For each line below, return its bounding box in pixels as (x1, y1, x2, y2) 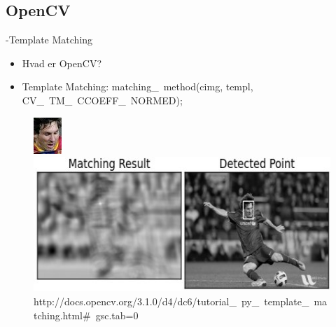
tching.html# (34, 307, 91, 322)
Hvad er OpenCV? (22, 55, 102, 70)
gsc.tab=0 (95, 307, 139, 322)
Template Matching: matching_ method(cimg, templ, (22, 79, 253, 94)
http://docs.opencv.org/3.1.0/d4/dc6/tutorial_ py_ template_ (34, 293, 309, 308)
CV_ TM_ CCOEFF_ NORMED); (22, 92, 183, 107)
